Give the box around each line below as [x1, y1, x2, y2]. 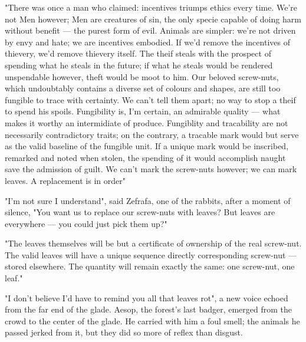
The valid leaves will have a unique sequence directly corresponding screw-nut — [5, 248, 297, 261]
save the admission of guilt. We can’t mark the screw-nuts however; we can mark [5, 163, 297, 175]
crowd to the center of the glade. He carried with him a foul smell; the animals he [5, 314, 300, 327]
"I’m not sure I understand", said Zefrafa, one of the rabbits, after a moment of [5, 194, 291, 206]
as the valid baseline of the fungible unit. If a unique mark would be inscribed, [5, 140, 289, 152]
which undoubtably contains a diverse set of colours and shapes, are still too [5, 82, 281, 94]
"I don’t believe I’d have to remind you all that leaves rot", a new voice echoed [5, 291, 288, 304]
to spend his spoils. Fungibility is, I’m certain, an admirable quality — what [5, 105, 281, 117]
